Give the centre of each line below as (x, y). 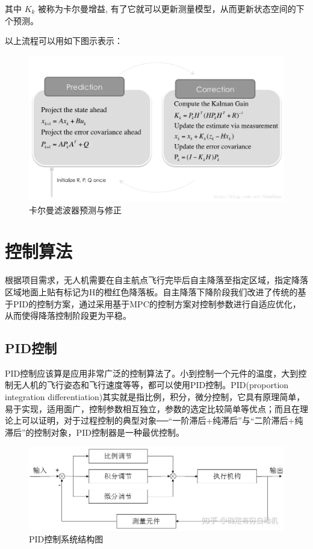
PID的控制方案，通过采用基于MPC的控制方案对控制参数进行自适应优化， (157, 303)
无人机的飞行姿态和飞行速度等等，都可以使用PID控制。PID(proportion (151, 385)
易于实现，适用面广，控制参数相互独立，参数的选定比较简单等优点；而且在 (152, 408)
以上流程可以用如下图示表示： (64, 41)
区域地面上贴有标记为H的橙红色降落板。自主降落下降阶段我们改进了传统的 (151, 291)
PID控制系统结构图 (66, 539)
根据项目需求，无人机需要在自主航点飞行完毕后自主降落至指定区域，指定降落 (156, 280)
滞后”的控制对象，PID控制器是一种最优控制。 (95, 432)
